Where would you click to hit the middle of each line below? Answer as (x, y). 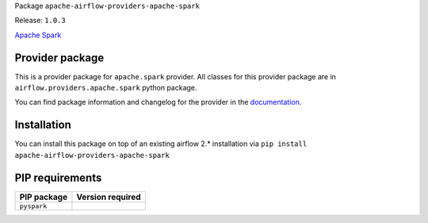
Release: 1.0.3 (40, 21)
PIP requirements (58, 177)
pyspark (33, 206)
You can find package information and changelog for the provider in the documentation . (158, 102)
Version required (109, 197)
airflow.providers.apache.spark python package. (106, 88)
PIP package (43, 197)
